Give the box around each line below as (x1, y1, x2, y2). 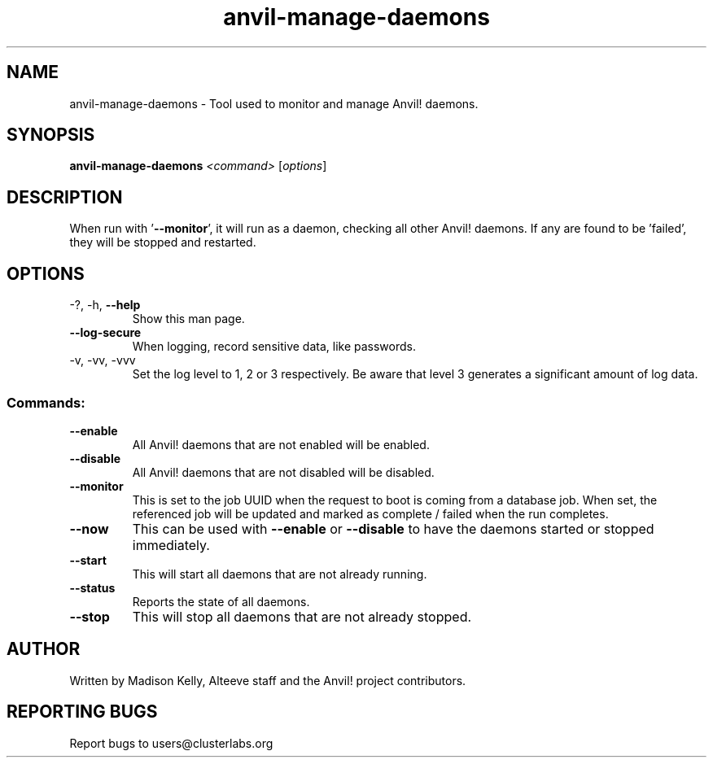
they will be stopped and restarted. (69, 235, 256, 250)
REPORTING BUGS (7, 701, 158, 723)
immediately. (132, 536, 210, 553)
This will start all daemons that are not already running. (132, 566, 427, 581)
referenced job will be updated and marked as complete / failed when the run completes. (132, 506, 609, 521)
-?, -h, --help (69, 298, 141, 312)
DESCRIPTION (7, 186, 123, 207)
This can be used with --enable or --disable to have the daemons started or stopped (132, 520, 654, 537)
